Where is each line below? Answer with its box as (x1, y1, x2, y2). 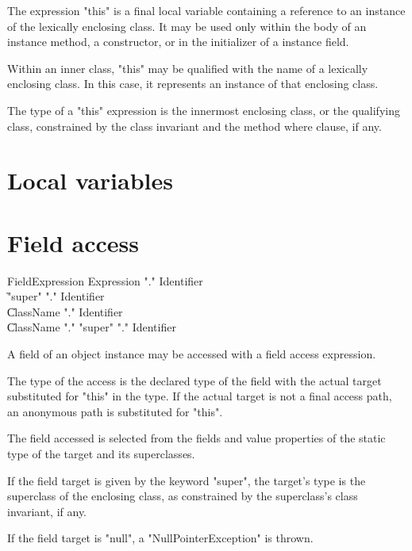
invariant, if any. (7, 503, 87, 519)
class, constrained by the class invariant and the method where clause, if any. (7, 117, 382, 134)
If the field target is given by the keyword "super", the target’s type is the (7, 472, 366, 488)
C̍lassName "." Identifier (7, 303, 123, 320)
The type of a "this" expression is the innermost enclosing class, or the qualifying (7, 101, 400, 118)
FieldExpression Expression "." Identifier (7, 272, 203, 289)
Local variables (7, 164, 173, 197)
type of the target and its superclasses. (7, 446, 195, 461)
